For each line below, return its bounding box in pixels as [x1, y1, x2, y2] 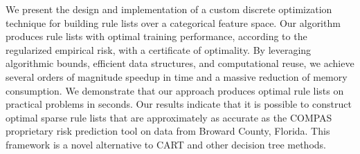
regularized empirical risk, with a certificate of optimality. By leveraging [6, 42, 312, 57]
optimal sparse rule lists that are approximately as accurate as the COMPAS [6, 110, 332, 124]
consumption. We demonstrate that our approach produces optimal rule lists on [6, 83, 344, 97]
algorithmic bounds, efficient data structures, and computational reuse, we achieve [6, 56, 354, 70]
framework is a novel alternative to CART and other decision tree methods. [6, 137, 326, 151]
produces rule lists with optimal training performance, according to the [6, 29, 307, 44]
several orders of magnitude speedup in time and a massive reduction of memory [6, 69, 348, 84]
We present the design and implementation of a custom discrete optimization [6, 2, 332, 16]
